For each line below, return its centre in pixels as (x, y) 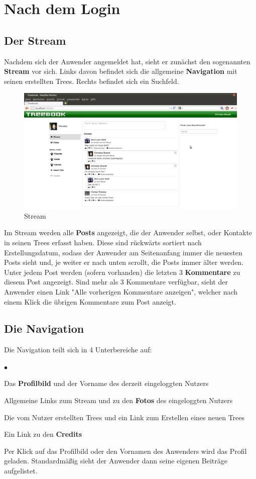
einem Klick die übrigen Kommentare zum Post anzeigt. (90, 301)
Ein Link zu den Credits (43, 434)
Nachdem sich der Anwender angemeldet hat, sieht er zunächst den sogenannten (127, 61)
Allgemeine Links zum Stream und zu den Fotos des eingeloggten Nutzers (118, 400)
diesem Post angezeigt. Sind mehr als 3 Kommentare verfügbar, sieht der (116, 282)
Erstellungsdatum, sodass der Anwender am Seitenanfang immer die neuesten (123, 252)
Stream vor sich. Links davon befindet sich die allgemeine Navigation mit (121, 71)
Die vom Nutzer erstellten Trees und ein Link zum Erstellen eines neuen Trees (124, 417)
